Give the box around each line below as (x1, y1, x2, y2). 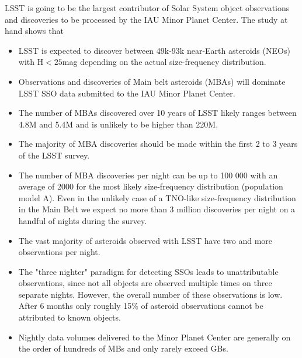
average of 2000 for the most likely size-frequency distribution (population (18, 180, 283, 192)
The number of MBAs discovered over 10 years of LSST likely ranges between (18, 106, 297, 119)
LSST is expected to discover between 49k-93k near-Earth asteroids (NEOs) (18, 44, 290, 56)
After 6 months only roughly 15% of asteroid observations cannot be (18, 300, 263, 312)
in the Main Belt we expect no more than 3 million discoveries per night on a (18, 203, 296, 215)
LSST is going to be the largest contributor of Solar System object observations (5, 2, 290, 13)
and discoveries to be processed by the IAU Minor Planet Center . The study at (5, 13, 288, 25)
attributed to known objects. (18, 311, 121, 323)
